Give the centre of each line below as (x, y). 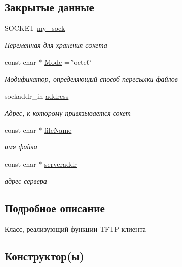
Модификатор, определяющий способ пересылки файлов (91, 78)
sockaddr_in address (37, 96)
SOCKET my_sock (35, 28)
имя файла (21, 147)
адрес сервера (26, 180)
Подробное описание (55, 208)
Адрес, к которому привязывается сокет (68, 113)
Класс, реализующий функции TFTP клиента (75, 229)
